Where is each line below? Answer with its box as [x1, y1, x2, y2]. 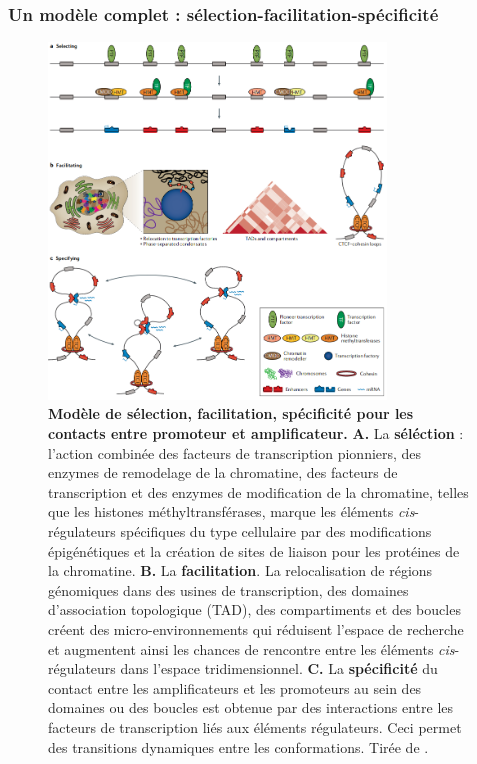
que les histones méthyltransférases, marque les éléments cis [48, 501, 415, 522]
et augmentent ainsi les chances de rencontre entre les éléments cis [48, 638, 455, 659]
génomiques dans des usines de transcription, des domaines [48, 579, 409, 600]
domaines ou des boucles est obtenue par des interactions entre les [48, 697, 454, 718]
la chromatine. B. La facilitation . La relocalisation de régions [48, 560, 433, 581]
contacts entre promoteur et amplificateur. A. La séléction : [48, 423, 464, 443]
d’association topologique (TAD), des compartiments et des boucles [48, 599, 461, 620]
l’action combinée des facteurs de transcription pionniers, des [48, 442, 422, 463]
